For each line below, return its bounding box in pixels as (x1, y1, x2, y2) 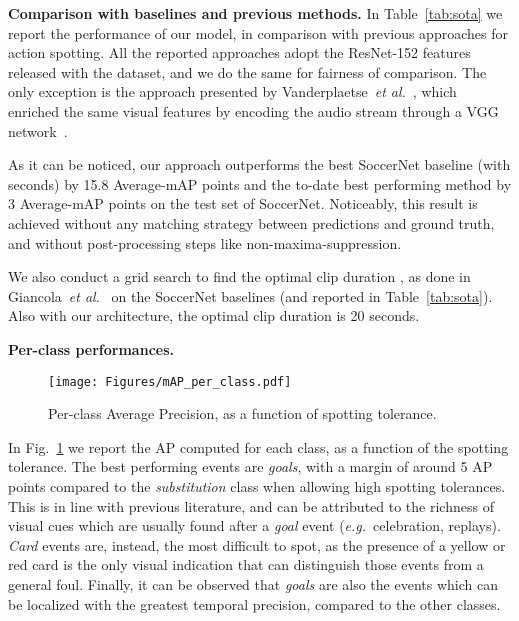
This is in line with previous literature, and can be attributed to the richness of (8, 495, 494, 516)
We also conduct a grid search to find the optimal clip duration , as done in (8, 266, 471, 287)
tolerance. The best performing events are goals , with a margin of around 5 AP (8, 456, 493, 477)
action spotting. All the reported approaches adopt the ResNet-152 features (8, 42, 471, 63)
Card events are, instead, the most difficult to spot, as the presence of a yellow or (8, 534, 506, 555)
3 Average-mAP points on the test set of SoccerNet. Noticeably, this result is (8, 193, 478, 214)
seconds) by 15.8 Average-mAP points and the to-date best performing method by (8, 173, 512, 194)
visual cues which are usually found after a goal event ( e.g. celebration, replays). (8, 515, 501, 536)
